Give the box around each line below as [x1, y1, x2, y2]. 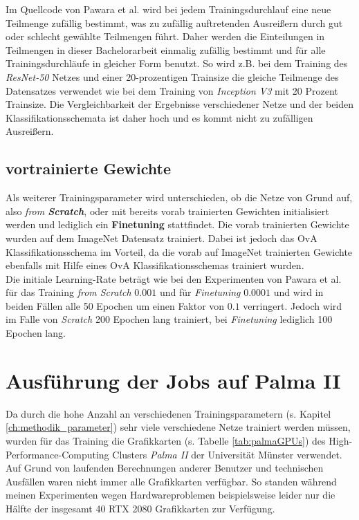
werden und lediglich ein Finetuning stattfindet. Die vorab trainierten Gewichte [6, 217, 349, 232]
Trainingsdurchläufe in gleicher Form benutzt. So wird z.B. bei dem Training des [6, 56, 348, 71]
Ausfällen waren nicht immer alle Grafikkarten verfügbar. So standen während [6, 474, 337, 488]
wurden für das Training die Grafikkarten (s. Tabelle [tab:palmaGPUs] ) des [6, 433, 326, 447]
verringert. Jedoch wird [243, 298, 342, 313]
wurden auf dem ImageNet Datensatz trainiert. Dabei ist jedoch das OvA [6, 230, 317, 245]
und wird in [273, 285, 324, 299]
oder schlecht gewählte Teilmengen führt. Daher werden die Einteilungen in [6, 29, 325, 44]
